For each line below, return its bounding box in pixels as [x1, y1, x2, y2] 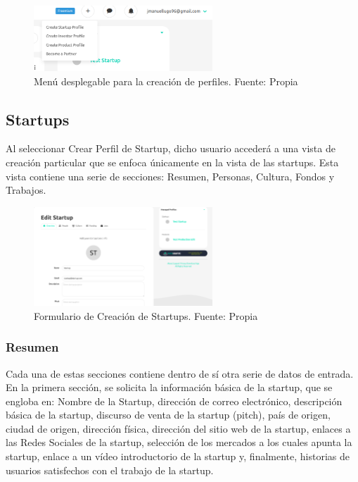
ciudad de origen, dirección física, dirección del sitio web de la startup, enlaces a [6, 421, 351, 435]
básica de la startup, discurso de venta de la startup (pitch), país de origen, [6, 407, 331, 422]
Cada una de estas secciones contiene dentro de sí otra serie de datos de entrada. [6, 366, 354, 381]
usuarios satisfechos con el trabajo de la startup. [6, 462, 214, 477]
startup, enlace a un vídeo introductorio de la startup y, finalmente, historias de [6, 449, 350, 464]
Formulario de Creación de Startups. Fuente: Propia [34, 308, 258, 323]
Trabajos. [6, 183, 46, 197]
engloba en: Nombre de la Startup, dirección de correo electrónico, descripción [6, 393, 343, 408]
